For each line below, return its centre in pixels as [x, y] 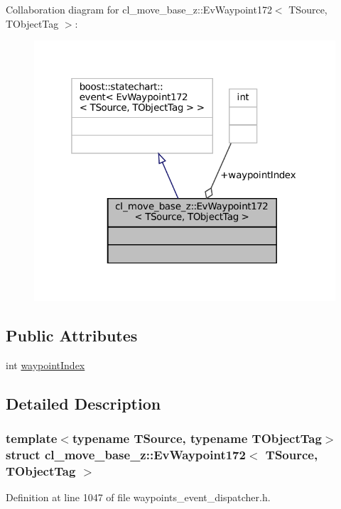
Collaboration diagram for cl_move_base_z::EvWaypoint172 [139, 9]
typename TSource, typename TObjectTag [197, 438]
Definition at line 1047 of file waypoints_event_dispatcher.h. [138, 497]
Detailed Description [83, 403]
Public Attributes [72, 335]
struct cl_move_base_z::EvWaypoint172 [126, 454]
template [32, 438]
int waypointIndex [45, 365]
